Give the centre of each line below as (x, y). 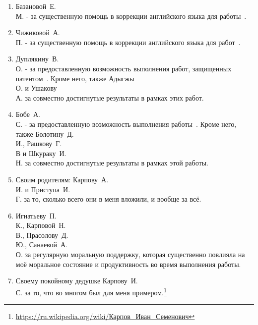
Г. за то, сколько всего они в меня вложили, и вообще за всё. (108, 199)
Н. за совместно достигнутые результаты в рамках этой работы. (112, 163)
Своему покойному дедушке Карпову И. (77, 281)
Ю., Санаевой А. (42, 244)
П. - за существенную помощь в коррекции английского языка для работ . (128, 42)
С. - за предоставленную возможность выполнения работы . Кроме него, (126, 124)
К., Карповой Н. (41, 225)
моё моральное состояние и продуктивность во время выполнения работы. (128, 264)
